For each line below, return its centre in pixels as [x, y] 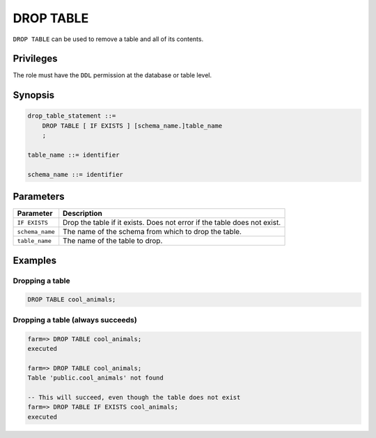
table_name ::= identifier [73, 155]
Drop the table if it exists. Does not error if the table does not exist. [172, 223]
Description [83, 214]
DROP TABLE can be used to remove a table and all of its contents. [108, 39]
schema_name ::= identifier [75, 174]
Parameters [39, 197]
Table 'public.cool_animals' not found [95, 378]
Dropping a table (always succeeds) [75, 320]
